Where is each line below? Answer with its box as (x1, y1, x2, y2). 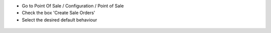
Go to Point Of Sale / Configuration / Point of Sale (22, 3, 124, 8)
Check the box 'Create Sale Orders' (22, 10, 95, 16)
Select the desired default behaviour (22, 16, 97, 22)
